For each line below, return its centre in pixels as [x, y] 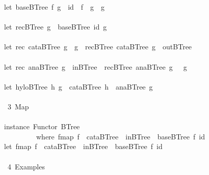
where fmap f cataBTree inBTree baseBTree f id [120, 136]
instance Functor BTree [42, 126]
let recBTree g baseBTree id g [55, 27]
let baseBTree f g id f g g [54, 7]
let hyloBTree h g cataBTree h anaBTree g [78, 86]
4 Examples [26, 166]
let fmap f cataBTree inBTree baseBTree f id [83, 146]
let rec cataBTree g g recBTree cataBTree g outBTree [98, 47]
